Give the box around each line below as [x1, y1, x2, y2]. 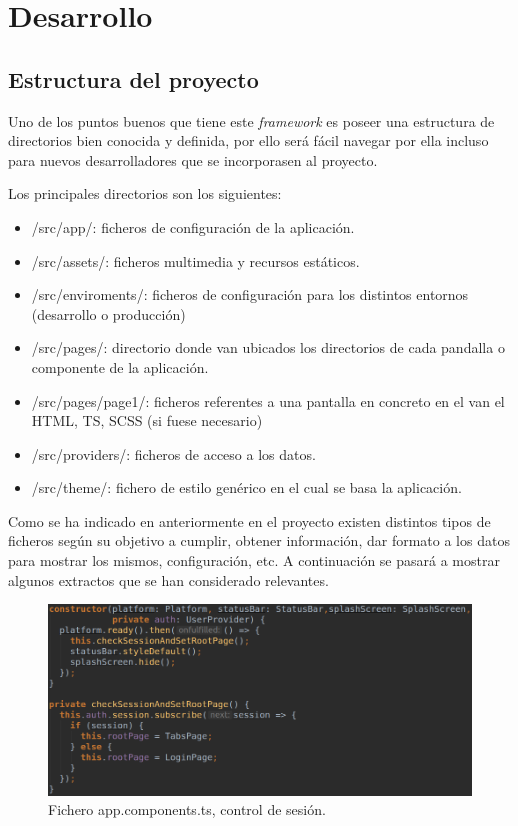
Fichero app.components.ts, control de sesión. [48, 799, 326, 820]
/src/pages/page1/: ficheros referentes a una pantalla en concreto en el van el [31, 390, 505, 411]
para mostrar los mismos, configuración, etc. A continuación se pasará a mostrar [8, 550, 500, 571]
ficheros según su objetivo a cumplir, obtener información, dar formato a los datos [8, 530, 510, 551]
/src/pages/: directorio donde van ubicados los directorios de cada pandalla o [31, 337, 505, 358]
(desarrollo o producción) [31, 303, 186, 324]
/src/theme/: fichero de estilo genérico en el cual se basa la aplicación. [31, 477, 462, 498]
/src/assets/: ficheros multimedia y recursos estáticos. [31, 250, 360, 271]
